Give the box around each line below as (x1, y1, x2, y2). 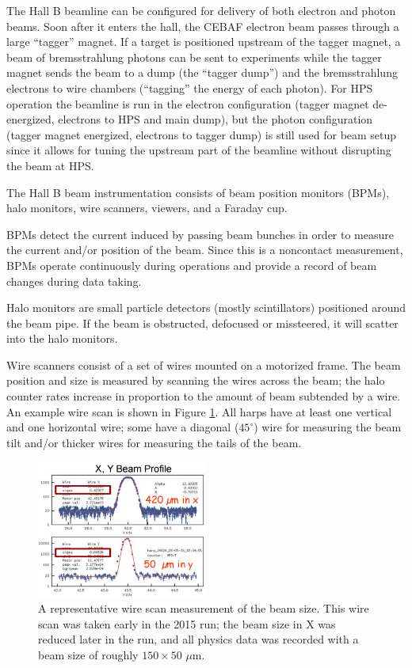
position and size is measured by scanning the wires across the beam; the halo (6, 372, 385, 389)
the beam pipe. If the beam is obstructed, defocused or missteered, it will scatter (6, 314, 399, 331)
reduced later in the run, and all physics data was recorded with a (38, 631, 359, 647)
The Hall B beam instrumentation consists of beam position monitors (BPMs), (6, 184, 390, 200)
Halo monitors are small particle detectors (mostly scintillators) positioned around (6, 299, 406, 316)
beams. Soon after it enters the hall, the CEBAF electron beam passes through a (6, 17, 399, 34)
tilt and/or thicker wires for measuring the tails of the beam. (6, 434, 302, 450)
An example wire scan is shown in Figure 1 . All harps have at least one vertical (6, 403, 392, 419)
